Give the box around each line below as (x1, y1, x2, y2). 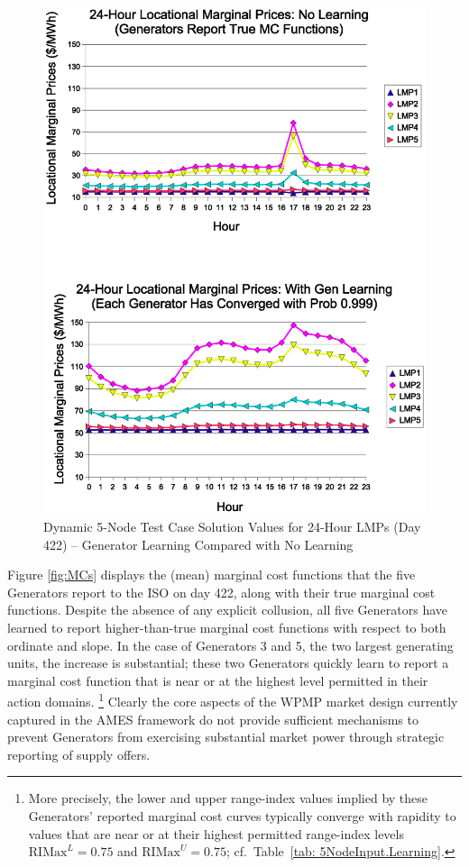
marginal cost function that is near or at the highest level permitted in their (7, 671, 428, 689)
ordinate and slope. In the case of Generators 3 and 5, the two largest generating (7, 635, 454, 654)
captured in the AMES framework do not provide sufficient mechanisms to (7, 709, 418, 728)
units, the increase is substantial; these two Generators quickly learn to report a (7, 653, 449, 672)
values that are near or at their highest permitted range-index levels (28, 824, 404, 843)
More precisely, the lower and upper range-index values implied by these (28, 789, 428, 808)
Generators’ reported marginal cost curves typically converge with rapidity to (28, 806, 456, 825)
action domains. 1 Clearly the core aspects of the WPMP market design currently (7, 689, 458, 710)
